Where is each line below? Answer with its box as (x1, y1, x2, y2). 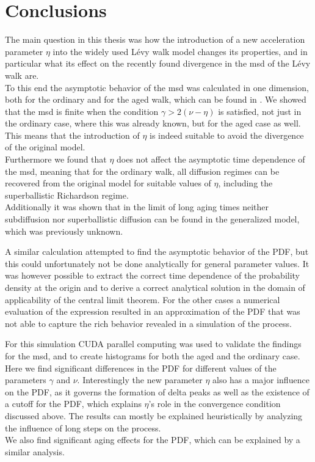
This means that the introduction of (5, 128, 140, 141)
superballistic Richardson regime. (5, 188, 129, 201)
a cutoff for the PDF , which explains (5, 397, 142, 410)
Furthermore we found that (5, 153, 107, 166)
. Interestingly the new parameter (77, 373, 203, 386)
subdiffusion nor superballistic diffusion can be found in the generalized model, (5, 213, 300, 226)
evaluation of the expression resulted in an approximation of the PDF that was (5, 305, 300, 318)
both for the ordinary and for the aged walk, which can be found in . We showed (5, 93, 306, 106)
